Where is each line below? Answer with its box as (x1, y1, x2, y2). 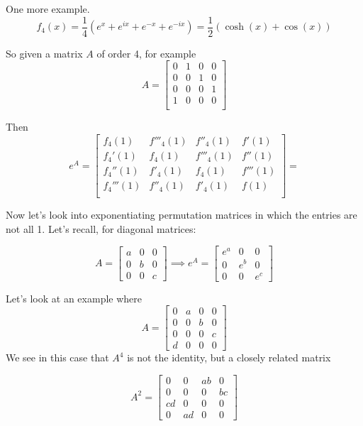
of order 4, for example (96, 45, 196, 60)
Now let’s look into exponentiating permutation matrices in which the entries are (6, 207, 357, 222)
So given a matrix (6, 45, 83, 60)
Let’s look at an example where (6, 290, 143, 305)
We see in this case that (6, 350, 109, 365)
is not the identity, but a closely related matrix (127, 350, 331, 365)
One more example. (6, 1, 90, 16)
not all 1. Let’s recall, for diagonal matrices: (6, 221, 196, 236)
